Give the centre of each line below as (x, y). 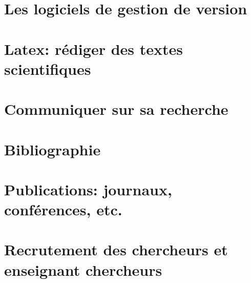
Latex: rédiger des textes (93, 48)
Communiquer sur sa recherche (116, 109)
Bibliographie (53, 149)
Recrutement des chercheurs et (116, 249)
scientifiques (48, 68)
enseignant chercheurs (83, 269)
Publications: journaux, (88, 189)
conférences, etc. (63, 209)
